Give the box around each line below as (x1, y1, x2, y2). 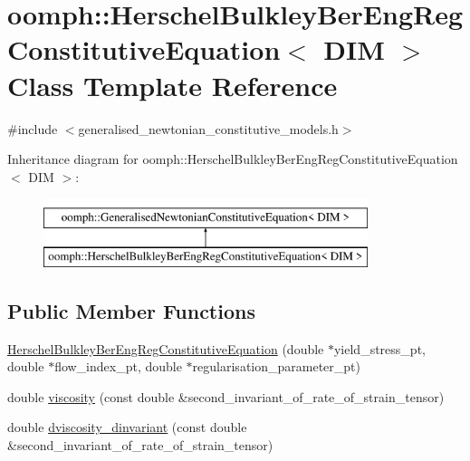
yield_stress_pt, (333, 339, 426, 358)
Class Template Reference (7, 66, 338, 103)
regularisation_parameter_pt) (192, 357, 360, 376)
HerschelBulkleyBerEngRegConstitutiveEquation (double (7, 339, 324, 358)
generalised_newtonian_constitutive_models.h (78, 119, 339, 138)
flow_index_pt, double (54, 357, 182, 376)
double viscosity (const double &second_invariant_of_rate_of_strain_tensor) (7, 387, 445, 406)
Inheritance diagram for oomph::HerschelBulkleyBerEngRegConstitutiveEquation (7, 149, 458, 168)
